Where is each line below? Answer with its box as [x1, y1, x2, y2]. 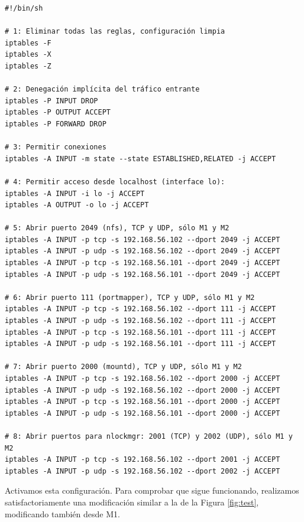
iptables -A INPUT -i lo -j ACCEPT [5, 189, 145, 198]
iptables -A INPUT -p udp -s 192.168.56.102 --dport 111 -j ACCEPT [5, 317, 276, 325]
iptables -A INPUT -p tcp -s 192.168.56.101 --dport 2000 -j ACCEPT [5, 397, 280, 406]
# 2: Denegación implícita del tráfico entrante [5, 85, 200, 94]
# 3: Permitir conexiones [5, 143, 106, 152]
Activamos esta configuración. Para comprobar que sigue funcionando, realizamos [5, 484, 299, 497]
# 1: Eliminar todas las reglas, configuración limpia [5, 27, 225, 36]
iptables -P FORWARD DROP [5, 119, 106, 128]
